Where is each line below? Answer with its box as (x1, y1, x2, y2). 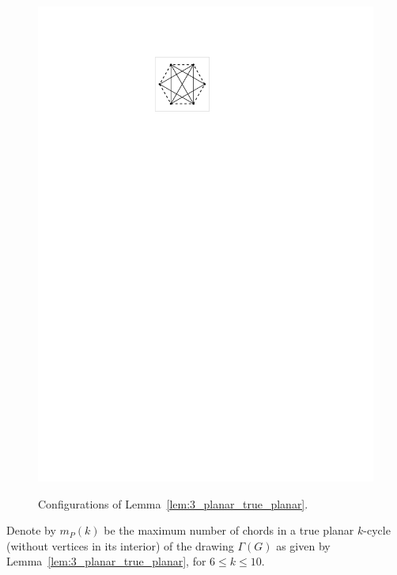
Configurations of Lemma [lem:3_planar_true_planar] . (38, 495, 308, 512)
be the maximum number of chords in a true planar (104, 522, 354, 539)
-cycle (363, 522, 391, 539)
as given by (276, 537, 331, 554)
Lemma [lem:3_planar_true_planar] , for (6, 553, 206, 569)
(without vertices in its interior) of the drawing (6, 537, 234, 554)
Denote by (6, 522, 56, 539)
